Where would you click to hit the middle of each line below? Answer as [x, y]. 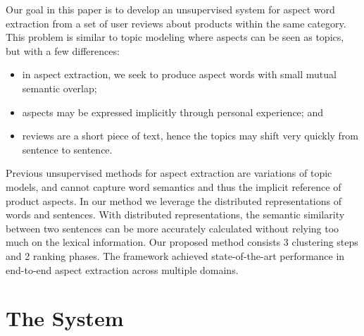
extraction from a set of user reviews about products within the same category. [176, 23]
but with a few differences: [63, 50]
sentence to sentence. [67, 149]
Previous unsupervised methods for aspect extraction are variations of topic [169, 173]
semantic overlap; [59, 88]
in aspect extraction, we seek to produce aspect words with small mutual [179, 74]
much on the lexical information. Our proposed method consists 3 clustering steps [182, 242]
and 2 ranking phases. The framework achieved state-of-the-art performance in [175, 255]
